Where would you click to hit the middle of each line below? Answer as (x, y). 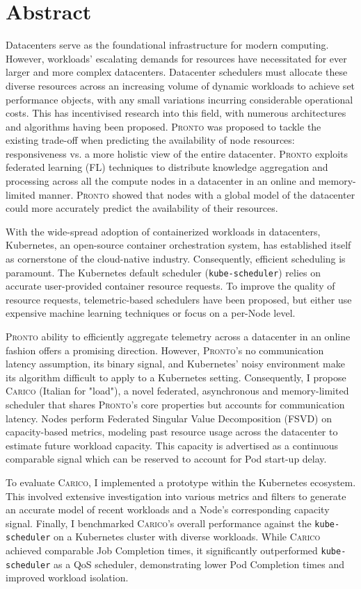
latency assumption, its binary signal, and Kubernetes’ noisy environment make (175, 364)
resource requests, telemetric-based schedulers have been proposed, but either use (179, 299)
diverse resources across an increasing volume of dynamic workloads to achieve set (180, 85)
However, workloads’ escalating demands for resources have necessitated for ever (176, 58)
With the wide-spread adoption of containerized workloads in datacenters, (163, 231)
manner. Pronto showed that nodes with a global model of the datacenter (197, 194)
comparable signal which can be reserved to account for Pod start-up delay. (166, 459)
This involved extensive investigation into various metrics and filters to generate (176, 496)
